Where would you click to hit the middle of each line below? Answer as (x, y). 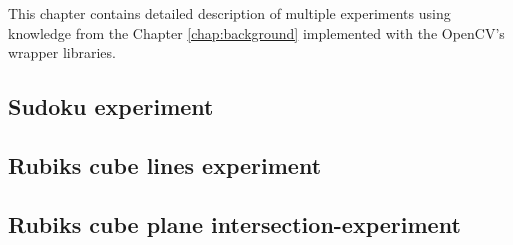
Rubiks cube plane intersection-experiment (234, 223)
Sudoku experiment (111, 106)
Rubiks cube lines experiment (165, 164)
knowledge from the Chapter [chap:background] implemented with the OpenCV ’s (256, 32)
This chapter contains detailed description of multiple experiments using (229, 13)
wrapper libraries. (62, 52)
